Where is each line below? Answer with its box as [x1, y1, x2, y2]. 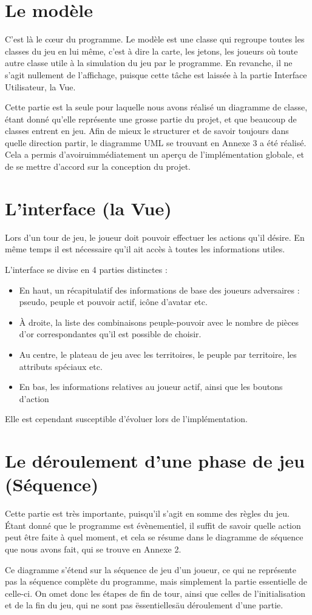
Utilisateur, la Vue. [5, 80, 76, 93]
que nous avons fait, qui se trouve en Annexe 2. [5, 543, 181, 555]
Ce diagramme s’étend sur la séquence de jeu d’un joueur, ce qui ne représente [5, 563, 296, 576]
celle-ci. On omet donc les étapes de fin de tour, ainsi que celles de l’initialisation [5, 586, 306, 599]
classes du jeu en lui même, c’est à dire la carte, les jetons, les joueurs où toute [5, 44, 298, 57]
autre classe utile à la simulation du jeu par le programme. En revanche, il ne [5, 56, 293, 69]
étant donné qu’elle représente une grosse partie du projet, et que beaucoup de [5, 112, 297, 125]
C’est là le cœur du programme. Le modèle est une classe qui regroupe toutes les [5, 33, 305, 45]
